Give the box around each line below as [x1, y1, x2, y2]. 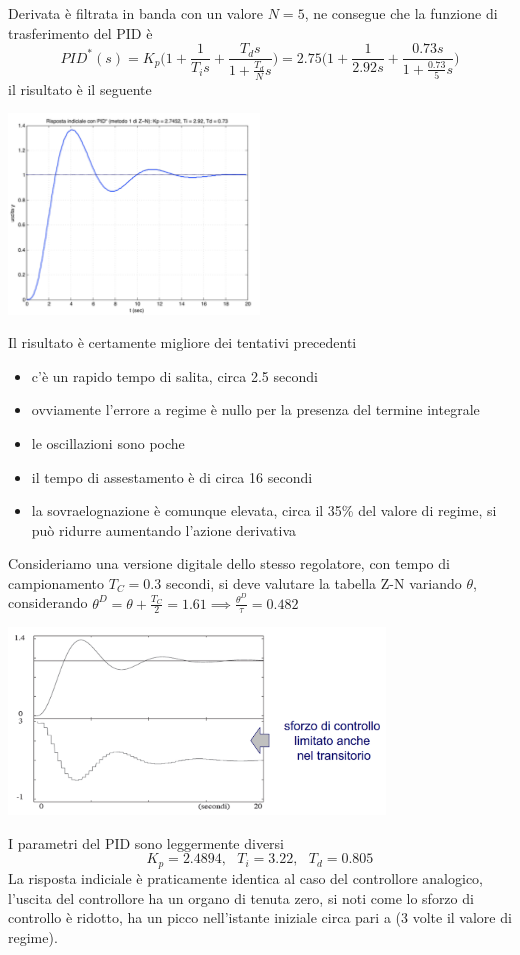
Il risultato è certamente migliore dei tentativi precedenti [8, 332, 357, 353]
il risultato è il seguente [8, 78, 152, 99]
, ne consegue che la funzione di [304, 3, 498, 23]
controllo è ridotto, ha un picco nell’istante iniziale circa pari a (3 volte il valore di [8, 907, 512, 928]
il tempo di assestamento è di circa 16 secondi [31, 466, 313, 487]
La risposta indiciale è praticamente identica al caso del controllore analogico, [8, 867, 484, 888]
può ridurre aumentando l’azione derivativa [31, 519, 297, 540]
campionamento [8, 572, 105, 593]
